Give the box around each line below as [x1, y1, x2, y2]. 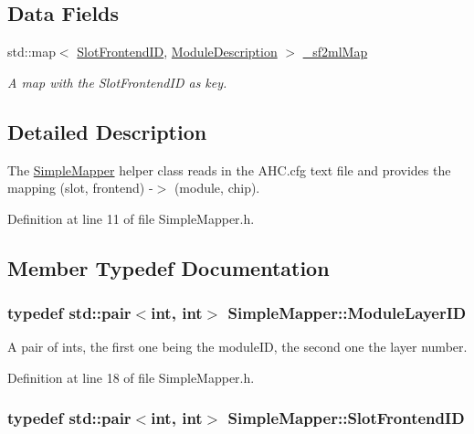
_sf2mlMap [302, 42, 368, 61]
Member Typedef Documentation [7, 253, 330, 281]
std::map [7, 42, 56, 61]
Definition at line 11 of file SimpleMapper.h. [7, 208, 255, 228]
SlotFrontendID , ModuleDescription [77, 42, 278, 61]
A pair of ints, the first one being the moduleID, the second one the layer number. [7, 337, 468, 356]
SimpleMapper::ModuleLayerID [227, 302, 467, 324]
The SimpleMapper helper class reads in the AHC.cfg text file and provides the [7, 160, 451, 179]
